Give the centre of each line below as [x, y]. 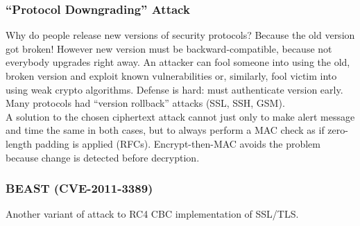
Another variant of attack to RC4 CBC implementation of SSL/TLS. [152, 214]
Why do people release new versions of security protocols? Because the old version [180, 35]
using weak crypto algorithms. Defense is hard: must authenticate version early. [174, 89]
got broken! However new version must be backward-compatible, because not [169, 48]
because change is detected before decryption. [103, 157]
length [19, 143]
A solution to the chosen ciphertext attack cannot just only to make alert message [180, 116]
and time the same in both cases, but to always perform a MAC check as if [165, 130]
